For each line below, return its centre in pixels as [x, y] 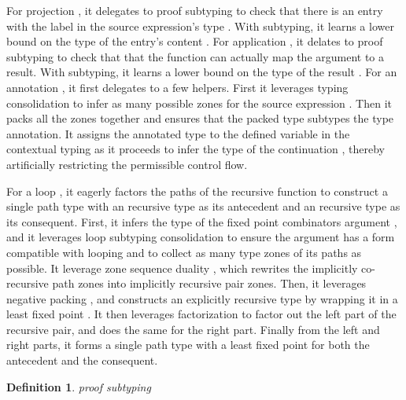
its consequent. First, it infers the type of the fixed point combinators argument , [202, 221]
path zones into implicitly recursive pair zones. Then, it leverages [209, 283]
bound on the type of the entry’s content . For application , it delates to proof [195, 41]
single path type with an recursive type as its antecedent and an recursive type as [203, 206]
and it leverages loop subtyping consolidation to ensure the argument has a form [201, 237]
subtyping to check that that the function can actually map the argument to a [196, 56]
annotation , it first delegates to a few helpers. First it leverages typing [177, 87]
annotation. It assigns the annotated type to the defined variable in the [178, 133]
